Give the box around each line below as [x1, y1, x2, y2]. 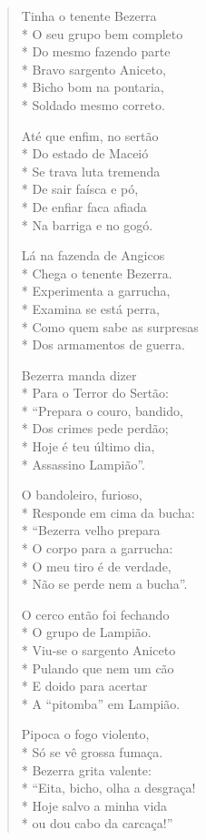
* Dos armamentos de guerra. [21, 335, 185, 354]
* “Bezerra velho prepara [21, 521, 161, 540]
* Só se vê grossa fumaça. [21, 742, 163, 761]
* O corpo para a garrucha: [21, 539, 173, 558]
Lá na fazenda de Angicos [21, 246, 165, 265]
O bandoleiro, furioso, [21, 485, 142, 504]
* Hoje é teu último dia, [21, 437, 155, 456]
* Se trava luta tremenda [21, 161, 161, 180]
